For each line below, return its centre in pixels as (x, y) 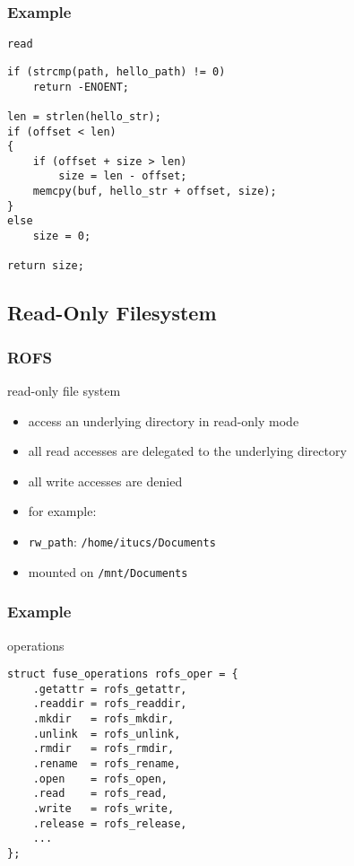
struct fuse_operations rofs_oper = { (123, 674)
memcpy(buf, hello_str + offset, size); (155, 192)
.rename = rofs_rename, (107, 764)
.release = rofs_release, (110, 823)
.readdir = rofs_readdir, (110, 704)
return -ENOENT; (81, 87)
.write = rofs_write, (104, 809)
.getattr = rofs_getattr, (110, 689)
